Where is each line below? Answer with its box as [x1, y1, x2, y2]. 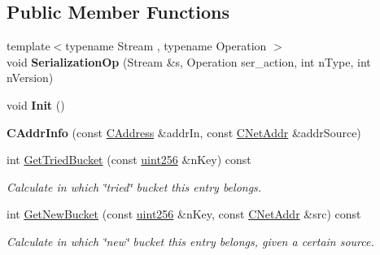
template [7, 37, 50, 54]
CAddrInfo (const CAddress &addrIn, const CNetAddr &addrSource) [7, 123, 361, 140]
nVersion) [7, 69, 54, 86]
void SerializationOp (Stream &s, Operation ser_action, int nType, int [7, 53, 371, 70]
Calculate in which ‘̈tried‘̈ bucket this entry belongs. [7, 178, 262, 195]
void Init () [7, 96, 65, 113]
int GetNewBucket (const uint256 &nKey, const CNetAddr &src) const [7, 205, 361, 223]
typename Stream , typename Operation [65, 37, 267, 54]
